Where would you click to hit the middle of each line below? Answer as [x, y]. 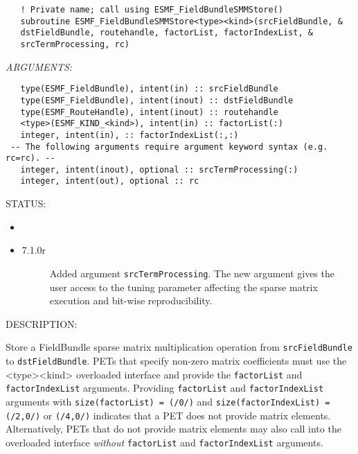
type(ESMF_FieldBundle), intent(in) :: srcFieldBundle [149, 89]
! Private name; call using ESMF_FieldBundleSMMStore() [152, 10]
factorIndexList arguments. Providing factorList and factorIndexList [165, 388]
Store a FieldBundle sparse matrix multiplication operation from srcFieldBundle [179, 347]
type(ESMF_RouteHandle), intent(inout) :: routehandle [149, 112]
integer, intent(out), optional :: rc [110, 181]
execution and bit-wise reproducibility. [131, 300]
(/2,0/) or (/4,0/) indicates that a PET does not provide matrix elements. [168, 415]
